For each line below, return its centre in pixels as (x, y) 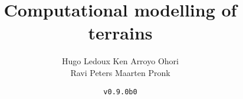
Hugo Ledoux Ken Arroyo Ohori (120, 61)
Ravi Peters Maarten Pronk (120, 72)
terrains (120, 33)
